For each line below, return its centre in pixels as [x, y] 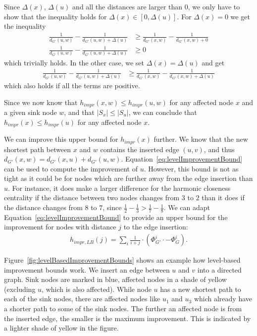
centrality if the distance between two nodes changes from [92, 197]
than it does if [223, 197]
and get [213, 62]
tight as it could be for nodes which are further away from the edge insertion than [128, 178]
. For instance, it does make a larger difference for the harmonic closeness [119, 188]
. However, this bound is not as [191, 168]
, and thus [219, 149]
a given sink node [30, 112]
